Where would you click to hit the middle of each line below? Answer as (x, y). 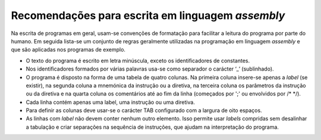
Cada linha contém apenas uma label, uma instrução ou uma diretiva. (111, 102)
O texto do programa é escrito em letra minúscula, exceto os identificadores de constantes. (138, 61)
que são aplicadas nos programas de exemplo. (68, 50)
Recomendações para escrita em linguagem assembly (148, 15)
